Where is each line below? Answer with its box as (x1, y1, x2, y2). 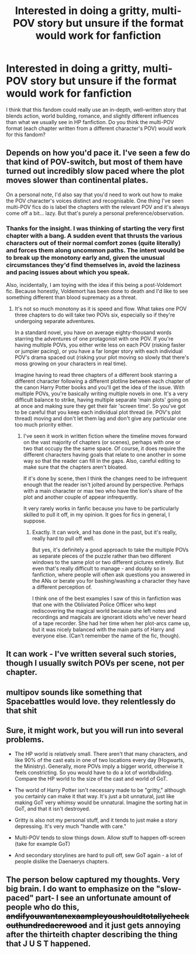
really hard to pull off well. (32, 535, 95, 542)
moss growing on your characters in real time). (14, 360, 128, 367)
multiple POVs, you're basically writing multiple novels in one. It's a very (14, 390, 188, 397)
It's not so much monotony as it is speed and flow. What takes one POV (14, 306, 187, 313)
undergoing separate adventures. (14, 318, 95, 325)
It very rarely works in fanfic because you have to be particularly (23, 505, 180, 512)
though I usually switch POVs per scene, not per (6, 658, 185, 668)
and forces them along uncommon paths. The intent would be (6, 246, 185, 254)
